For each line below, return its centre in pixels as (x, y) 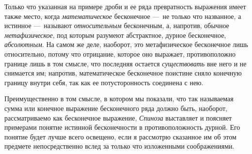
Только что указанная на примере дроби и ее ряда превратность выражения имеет (125, 6)
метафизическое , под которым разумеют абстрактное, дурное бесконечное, (115, 35)
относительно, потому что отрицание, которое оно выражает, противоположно (120, 54)
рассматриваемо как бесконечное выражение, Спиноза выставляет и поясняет (118, 117)
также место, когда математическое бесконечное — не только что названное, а (123, 16)
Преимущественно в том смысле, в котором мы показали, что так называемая (119, 99)
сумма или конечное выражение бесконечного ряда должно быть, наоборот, (116, 108)
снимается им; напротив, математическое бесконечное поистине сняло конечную (123, 73)
